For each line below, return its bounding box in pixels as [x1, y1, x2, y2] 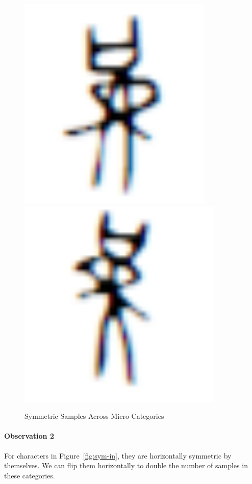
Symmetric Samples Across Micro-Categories [24, 411, 164, 421]
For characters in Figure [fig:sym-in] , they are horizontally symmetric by [4, 450, 232, 461]
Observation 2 [4, 431, 54, 441]
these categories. [4, 470, 55, 480]
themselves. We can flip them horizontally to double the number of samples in [4, 460, 248, 471]
